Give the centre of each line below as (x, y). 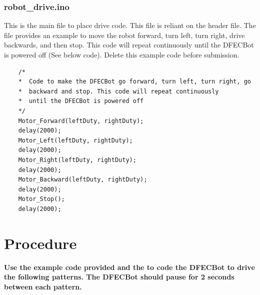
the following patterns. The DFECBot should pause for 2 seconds (119, 277)
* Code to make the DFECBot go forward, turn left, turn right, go (134, 82)
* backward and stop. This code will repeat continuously (118, 91)
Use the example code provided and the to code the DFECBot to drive (129, 267)
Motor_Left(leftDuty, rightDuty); (75, 140)
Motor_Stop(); (41, 199)
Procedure (40, 243)
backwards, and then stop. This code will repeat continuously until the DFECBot (129, 45)
